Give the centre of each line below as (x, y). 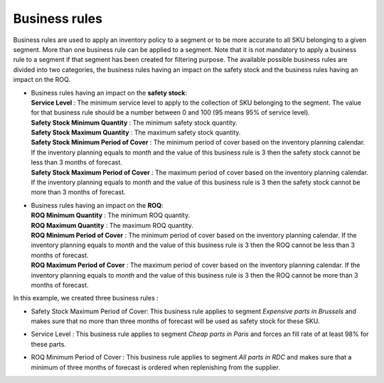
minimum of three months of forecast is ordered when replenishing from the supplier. (156, 367)
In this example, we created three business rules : (86, 298)
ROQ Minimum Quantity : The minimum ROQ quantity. (111, 215)
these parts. (49, 344)
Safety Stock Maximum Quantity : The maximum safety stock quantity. (136, 132)
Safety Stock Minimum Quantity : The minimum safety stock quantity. (134, 122)
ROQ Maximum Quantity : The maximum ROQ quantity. (112, 225)
